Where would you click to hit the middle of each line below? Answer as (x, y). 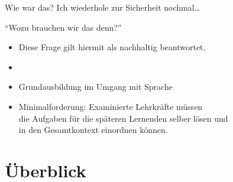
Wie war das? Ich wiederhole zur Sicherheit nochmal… (103, 7)
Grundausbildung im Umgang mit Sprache (96, 87)
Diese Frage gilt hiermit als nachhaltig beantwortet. (112, 47)
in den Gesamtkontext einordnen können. (93, 130)
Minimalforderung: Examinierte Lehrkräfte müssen (111, 106)
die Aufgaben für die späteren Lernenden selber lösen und (123, 118)
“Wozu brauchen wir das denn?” (63, 27)
